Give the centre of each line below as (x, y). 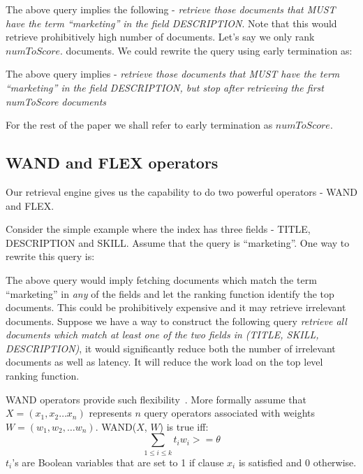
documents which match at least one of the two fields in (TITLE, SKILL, (162, 335)
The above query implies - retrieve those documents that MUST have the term (173, 74)
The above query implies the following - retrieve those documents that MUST (171, 9)
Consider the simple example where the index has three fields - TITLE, (158, 229)
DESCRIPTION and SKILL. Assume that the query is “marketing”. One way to (178, 242)
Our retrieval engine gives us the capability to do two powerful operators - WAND (181, 191)
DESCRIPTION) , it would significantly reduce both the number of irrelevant (171, 348)
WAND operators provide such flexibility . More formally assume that (156, 399)
